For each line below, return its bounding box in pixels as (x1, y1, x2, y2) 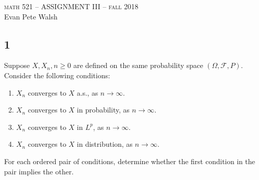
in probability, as (76, 104, 130, 115)
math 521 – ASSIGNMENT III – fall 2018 (4, 1, 139, 11)
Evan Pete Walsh (4, 11, 58, 21)
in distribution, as (76, 139, 133, 149)
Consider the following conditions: (4, 70, 110, 80)
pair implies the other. (4, 166, 74, 176)
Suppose (4, 60, 30, 71)
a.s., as (76, 87, 98, 98)
